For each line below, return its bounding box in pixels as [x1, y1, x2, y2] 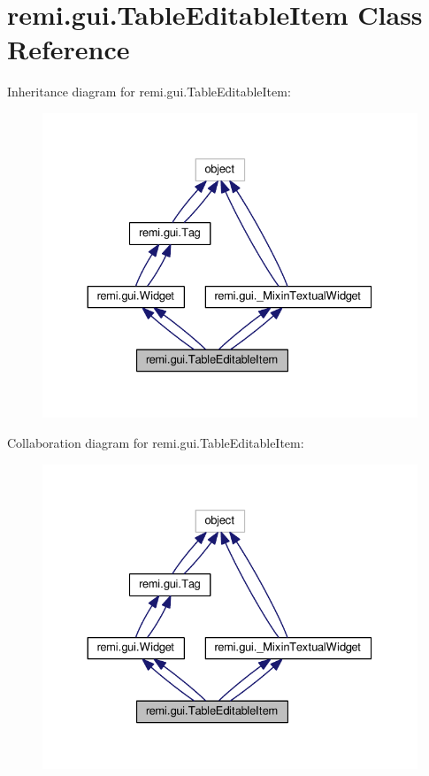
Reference [7, 31, 130, 67]
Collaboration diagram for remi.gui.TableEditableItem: [7, 434, 304, 451]
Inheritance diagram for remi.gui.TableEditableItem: [7, 82, 291, 101]
